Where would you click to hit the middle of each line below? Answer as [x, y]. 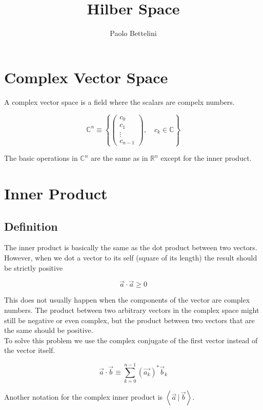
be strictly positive [34, 267]
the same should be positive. [49, 330]
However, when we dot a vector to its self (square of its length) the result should [131, 258]
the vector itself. [30, 350]
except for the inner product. [206, 158]
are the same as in [119, 158]
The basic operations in [41, 158]
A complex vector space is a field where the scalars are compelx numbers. [119, 101]
